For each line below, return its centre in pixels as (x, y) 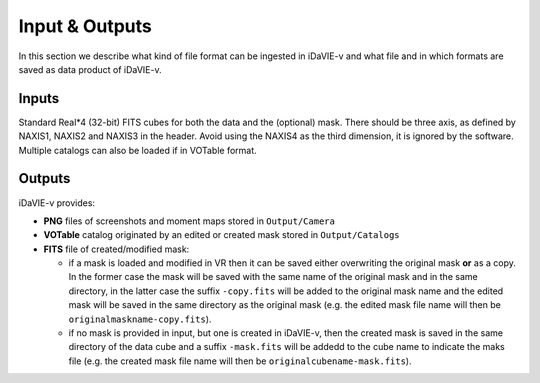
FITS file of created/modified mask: (116, 249)
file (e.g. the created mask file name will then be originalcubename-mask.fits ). (240, 361)
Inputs (39, 98)
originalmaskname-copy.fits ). (140, 319)
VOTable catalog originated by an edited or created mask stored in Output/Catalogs (221, 235)
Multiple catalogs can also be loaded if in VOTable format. (137, 150)
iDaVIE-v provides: (56, 202)
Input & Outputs (85, 26)
